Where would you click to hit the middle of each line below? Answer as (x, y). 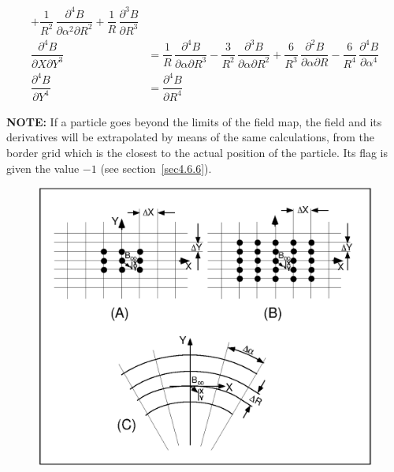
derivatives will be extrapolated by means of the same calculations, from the (191, 137)
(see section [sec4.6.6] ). (156, 168)
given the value (43, 168)
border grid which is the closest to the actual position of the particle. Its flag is (197, 152)
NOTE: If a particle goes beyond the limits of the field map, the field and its (194, 121)
